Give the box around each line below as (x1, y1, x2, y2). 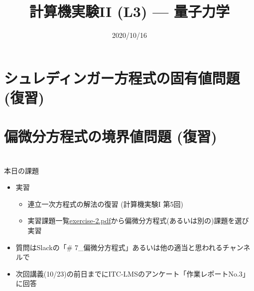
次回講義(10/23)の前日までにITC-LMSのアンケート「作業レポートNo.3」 (15, 268, 250, 279)
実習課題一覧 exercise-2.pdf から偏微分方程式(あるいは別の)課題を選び (27, 215, 249, 226)
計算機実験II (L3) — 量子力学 (29, 1, 230, 21)
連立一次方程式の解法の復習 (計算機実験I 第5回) (27, 198, 183, 209)
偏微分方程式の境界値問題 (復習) (4, 126, 217, 146)
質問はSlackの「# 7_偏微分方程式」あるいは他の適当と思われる (15, 242, 223, 252)
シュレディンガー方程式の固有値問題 (4, 67, 240, 88)
